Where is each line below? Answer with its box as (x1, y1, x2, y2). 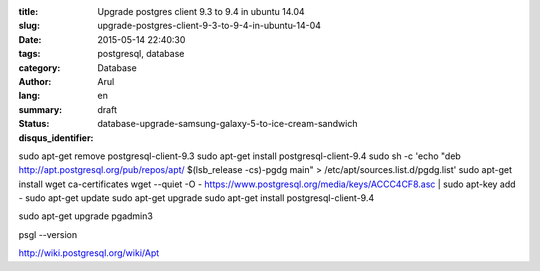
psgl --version (18, 228, 78, 240)
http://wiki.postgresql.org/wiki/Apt (18, 247, 160, 259)
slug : (18, 20, 40, 32)
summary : (18, 103, 63, 115)
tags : (18, 48, 41, 60)
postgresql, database (97, 48, 185, 60)
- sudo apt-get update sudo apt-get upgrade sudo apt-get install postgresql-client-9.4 (18, 192, 375, 204)
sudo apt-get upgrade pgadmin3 (18, 210, 154, 222)
